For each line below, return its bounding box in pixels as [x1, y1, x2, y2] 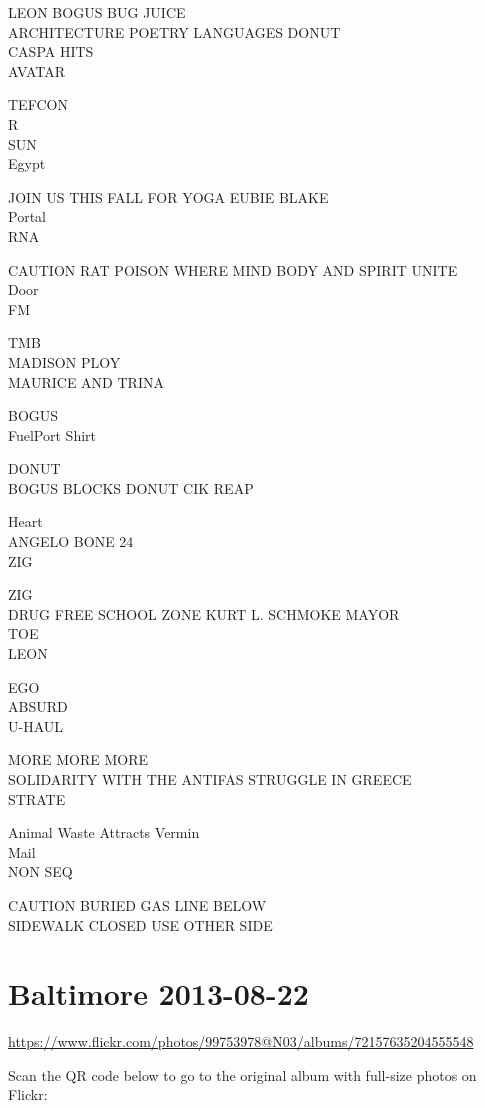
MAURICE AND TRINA [8, 371, 164, 392]
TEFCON [8, 94, 68, 115]
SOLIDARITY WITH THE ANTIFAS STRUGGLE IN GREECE [8, 769, 412, 789]
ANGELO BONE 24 [8, 531, 134, 552]
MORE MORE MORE [8, 749, 149, 770]
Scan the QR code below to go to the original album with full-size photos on [8, 1064, 477, 1085]
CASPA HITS [8, 41, 94, 62]
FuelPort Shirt [8, 424, 97, 445]
